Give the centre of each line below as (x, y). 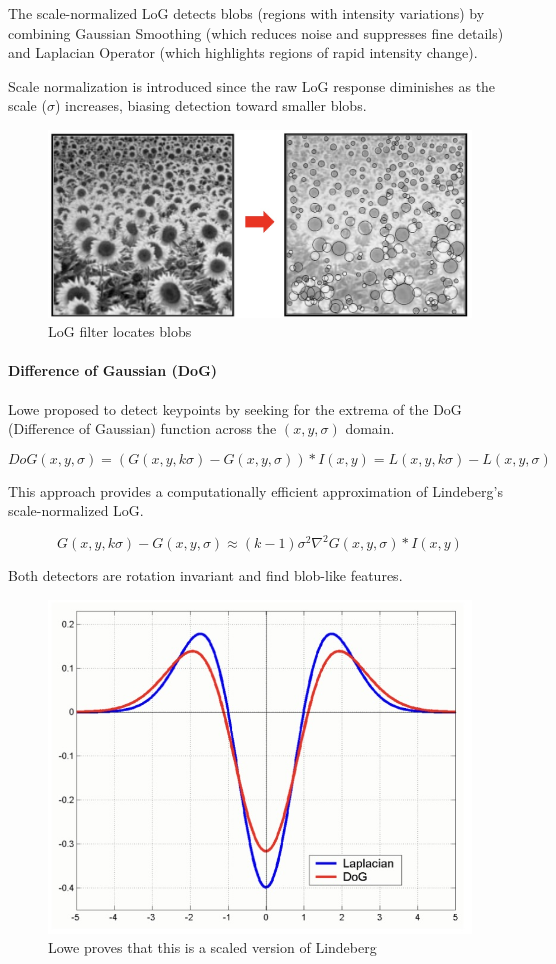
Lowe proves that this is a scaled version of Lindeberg (212, 947)
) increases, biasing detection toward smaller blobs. (210, 105)
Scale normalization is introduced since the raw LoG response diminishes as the (252, 85)
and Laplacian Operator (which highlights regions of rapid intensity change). (243, 52)
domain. (370, 428)
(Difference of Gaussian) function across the (142, 428)
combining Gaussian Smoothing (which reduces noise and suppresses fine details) (256, 32)
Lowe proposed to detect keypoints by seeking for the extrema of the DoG (235, 408)
